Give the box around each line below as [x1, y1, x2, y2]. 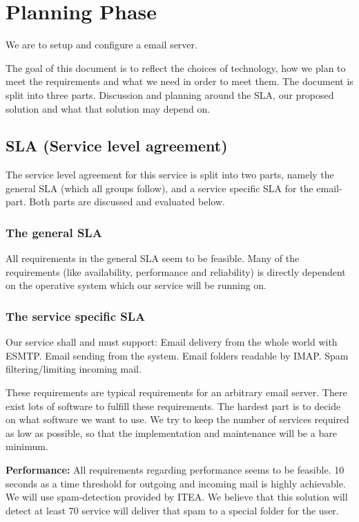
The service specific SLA [6, 308, 146, 324]
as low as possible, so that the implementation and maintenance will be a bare [6, 425, 337, 440]
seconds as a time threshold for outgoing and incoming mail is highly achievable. [6, 476, 346, 490]
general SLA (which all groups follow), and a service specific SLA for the [6, 180, 313, 195]
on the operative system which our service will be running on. [6, 278, 266, 292]
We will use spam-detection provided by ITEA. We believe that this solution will [6, 490, 348, 504]
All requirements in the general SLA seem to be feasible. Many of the [6, 251, 300, 265]
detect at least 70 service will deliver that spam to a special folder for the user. [6, 503, 339, 517]
